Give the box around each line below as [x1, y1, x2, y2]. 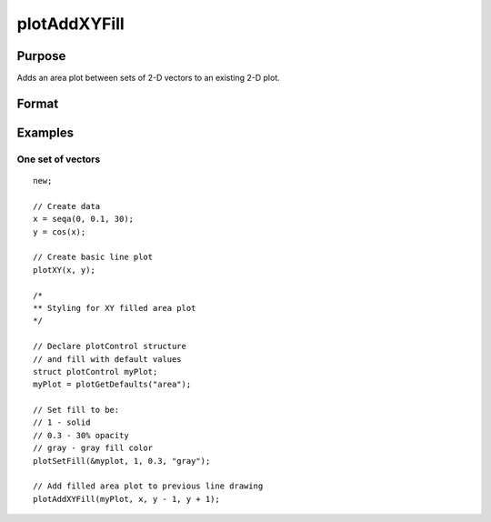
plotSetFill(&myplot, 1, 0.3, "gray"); [33, 456, 211, 466]
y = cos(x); [33, 226, 86, 236]
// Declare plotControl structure [33, 341, 186, 352]
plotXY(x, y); [33, 265, 95, 275]
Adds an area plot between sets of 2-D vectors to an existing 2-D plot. [16, 73, 281, 84]
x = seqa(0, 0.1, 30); [33, 214, 135, 225]
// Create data [33, 201, 101, 211]
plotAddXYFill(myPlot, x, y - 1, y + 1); [33, 494, 220, 504]
